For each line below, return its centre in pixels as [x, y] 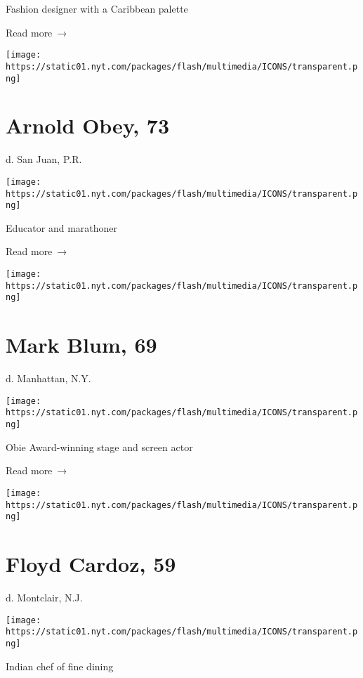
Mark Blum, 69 [81, 345]
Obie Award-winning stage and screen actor [99, 446]
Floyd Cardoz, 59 [91, 564]
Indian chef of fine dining [60, 666]
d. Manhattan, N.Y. [48, 378]
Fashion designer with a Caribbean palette [97, 8]
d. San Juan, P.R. [44, 159]
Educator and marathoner [62, 227]
